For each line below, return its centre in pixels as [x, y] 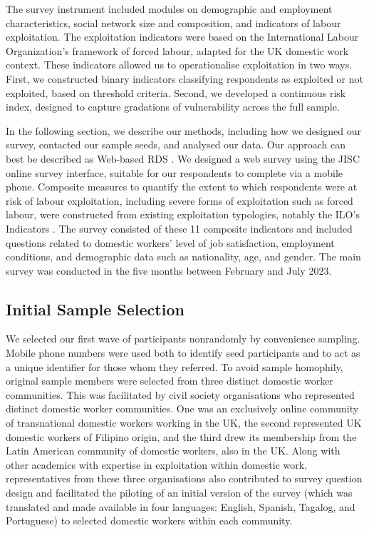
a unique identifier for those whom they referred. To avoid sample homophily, [175, 366]
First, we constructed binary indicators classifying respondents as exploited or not [184, 78]
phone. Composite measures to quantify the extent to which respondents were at [182, 187]
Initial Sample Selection [95, 309]
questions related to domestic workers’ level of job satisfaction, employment [170, 242]
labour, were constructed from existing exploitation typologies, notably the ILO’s [183, 214]
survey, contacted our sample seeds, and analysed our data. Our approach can [176, 144]
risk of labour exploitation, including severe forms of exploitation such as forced [180, 200]
